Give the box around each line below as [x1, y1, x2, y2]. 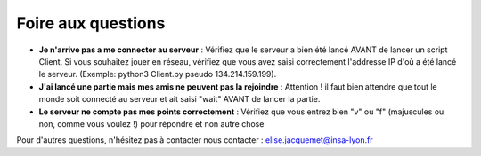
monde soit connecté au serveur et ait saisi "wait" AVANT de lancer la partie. [38, 94, 321, 105]
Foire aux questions [16, 13, 166, 33]
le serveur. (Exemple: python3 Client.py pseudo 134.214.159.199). [38, 69, 277, 80]
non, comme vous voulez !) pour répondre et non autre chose [38, 118, 265, 129]
